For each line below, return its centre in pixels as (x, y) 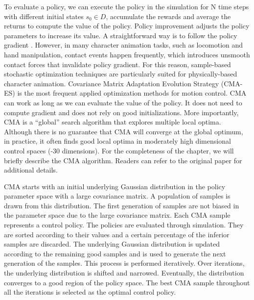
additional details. (31, 170)
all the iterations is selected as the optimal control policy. (90, 292)
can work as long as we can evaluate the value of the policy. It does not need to (123, 102)
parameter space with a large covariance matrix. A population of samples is (117, 196)
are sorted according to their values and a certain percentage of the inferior (117, 234)
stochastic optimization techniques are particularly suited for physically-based (121, 74)
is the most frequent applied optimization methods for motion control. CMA (132, 93)
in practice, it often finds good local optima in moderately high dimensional (117, 141)
